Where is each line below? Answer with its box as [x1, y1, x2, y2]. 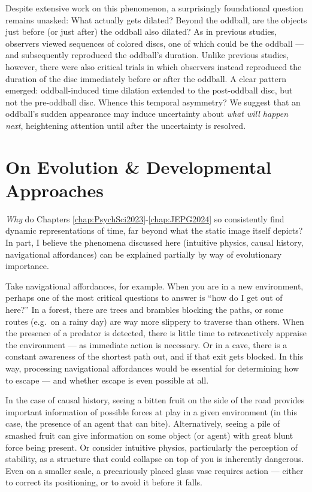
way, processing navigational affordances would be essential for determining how [5, 361, 299, 374]
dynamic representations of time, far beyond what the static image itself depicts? [5, 224, 303, 237]
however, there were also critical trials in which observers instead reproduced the [5, 60, 302, 73]
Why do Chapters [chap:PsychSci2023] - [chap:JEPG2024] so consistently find [5, 212, 284, 225]
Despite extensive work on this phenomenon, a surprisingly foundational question [5, 2, 304, 14]
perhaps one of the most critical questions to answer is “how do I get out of [5, 291, 283, 304]
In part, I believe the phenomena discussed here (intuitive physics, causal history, [5, 236, 304, 249]
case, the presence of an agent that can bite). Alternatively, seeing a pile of [5, 417, 280, 430]
